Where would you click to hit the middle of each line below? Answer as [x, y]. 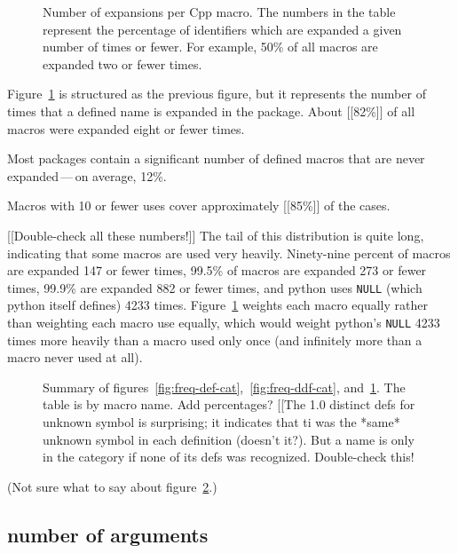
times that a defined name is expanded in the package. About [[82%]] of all [211, 111]
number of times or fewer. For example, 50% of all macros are [210, 47]
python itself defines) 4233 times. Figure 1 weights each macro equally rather [217, 305]
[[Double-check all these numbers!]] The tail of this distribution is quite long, [216, 235]
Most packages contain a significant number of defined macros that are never [216, 158]
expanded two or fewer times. [122, 63]
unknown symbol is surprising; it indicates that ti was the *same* [221, 422]
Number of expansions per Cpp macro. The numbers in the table [219, 12]
